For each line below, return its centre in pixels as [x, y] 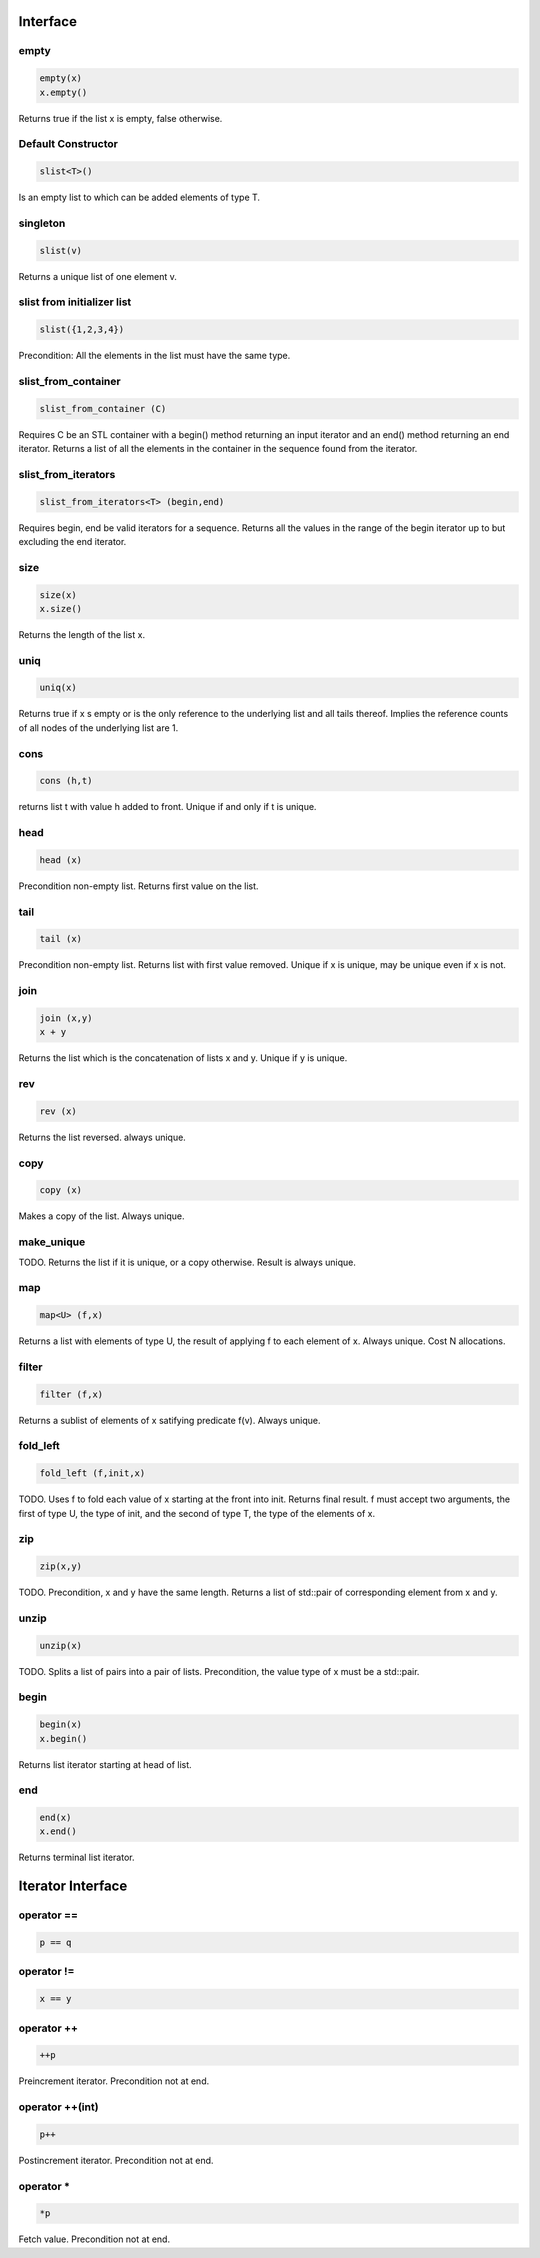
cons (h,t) [66, 781]
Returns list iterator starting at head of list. [105, 1764]
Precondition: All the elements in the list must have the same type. [154, 356]
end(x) [55, 1818]
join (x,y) [66, 1018]
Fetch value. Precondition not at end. [94, 2239]
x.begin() [63, 1738]
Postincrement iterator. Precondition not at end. [116, 2160]
